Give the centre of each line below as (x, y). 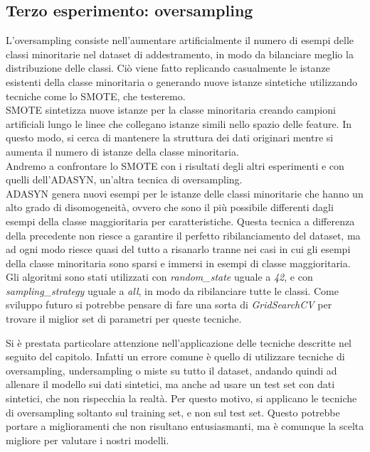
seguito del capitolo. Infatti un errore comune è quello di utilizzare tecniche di (175, 356)
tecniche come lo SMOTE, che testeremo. (96, 96)
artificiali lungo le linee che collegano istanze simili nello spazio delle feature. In (179, 123)
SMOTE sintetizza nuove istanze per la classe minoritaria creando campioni (171, 110)
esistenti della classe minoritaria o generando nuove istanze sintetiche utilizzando (182, 81)
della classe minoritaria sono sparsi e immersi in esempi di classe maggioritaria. (178, 263)
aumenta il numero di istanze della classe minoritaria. (122, 151)
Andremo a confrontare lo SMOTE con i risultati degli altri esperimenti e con (175, 165)
